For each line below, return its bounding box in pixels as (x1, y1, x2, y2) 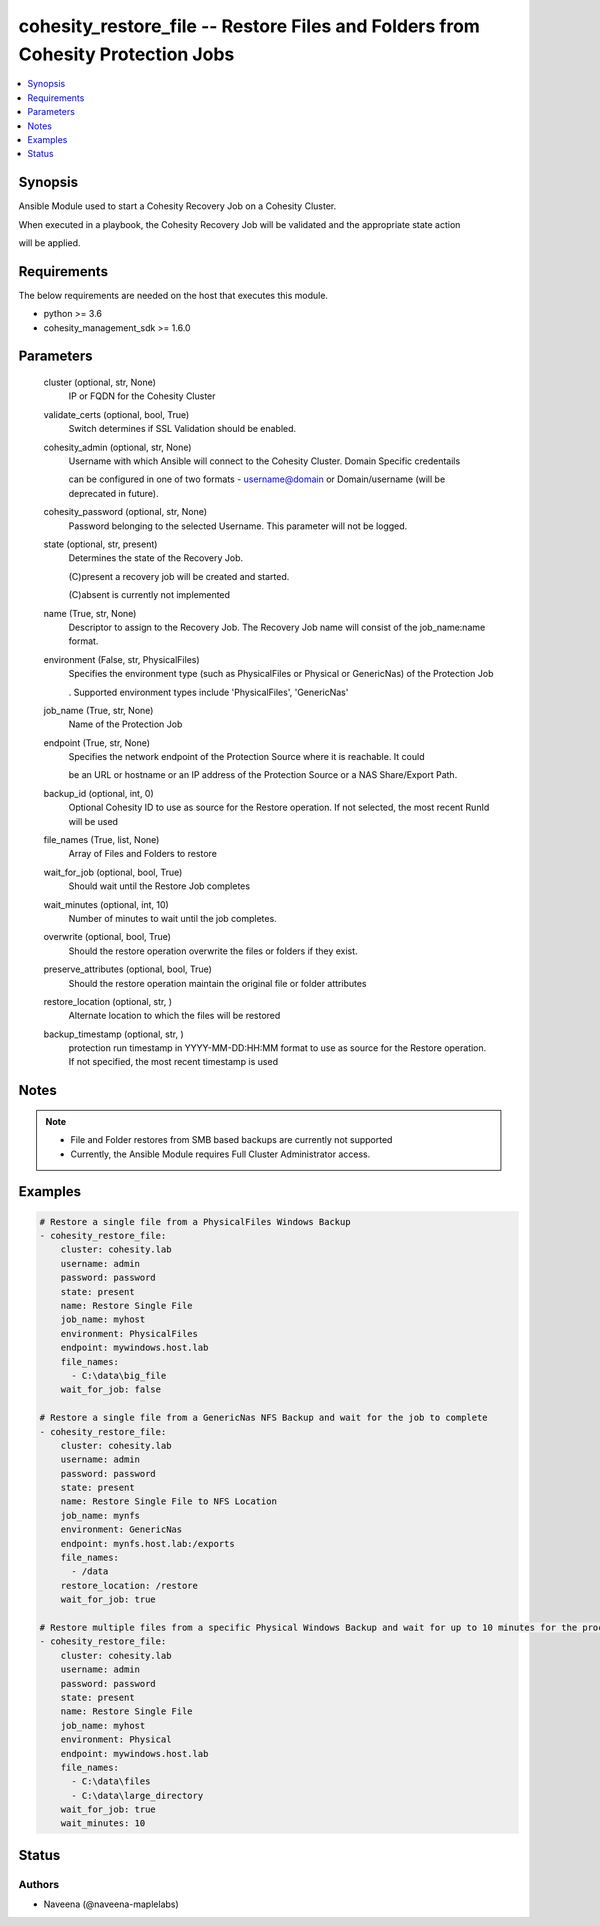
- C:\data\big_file (71, 1370, 167, 1381)
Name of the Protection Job (68, 718, 183, 730)
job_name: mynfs (60, 1510, 140, 1521)
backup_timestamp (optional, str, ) (43, 1028, 184, 1040)
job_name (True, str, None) (43, 704, 154, 716)
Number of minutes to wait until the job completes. (68, 912, 277, 924)
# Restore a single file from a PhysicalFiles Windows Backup (39, 1216, 351, 1227)
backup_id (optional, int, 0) (43, 787, 154, 799)
